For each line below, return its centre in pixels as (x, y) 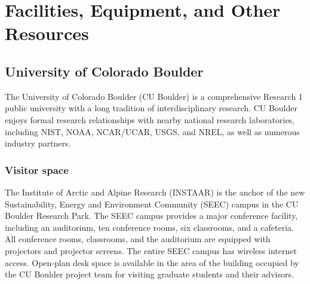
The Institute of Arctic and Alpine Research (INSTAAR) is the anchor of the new (155, 192)
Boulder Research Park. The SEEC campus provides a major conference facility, (151, 216)
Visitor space (37, 170)
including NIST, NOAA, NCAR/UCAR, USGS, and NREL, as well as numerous (152, 131)
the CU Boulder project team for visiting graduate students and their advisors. (149, 274)
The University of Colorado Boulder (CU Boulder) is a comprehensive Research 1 (154, 96)
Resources (47, 33)
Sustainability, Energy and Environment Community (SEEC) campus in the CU (152, 204)
